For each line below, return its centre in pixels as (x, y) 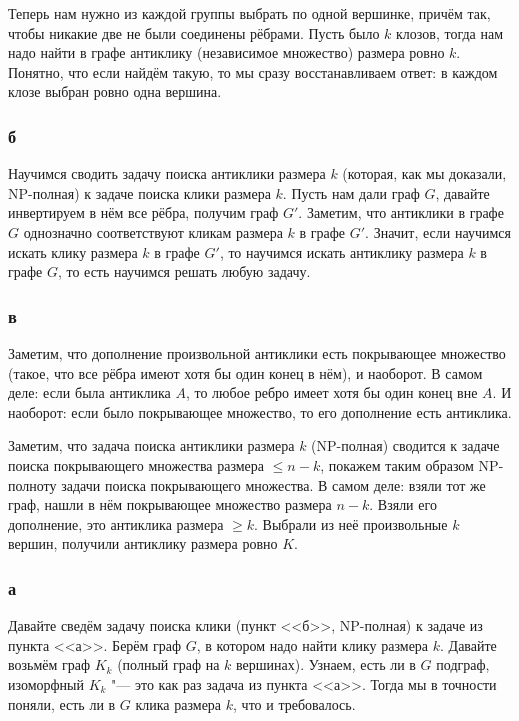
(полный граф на (168, 664)
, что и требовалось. (294, 703)
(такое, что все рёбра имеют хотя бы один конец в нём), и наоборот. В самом (245, 372)
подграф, (463, 664)
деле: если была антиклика (89, 392)
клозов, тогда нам (450, 32)
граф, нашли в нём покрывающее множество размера (170, 504)
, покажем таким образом (397, 464)
